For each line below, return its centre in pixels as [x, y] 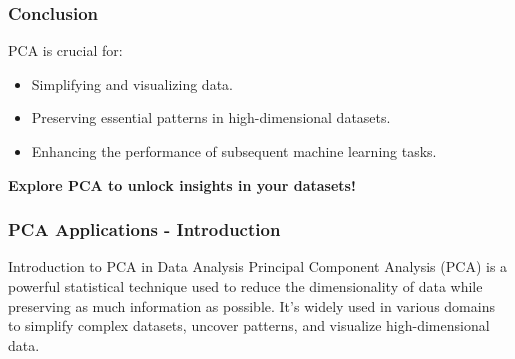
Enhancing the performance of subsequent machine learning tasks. [234, 151]
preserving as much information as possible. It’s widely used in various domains [251, 305]
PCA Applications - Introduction [144, 229]
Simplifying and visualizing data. [132, 83]
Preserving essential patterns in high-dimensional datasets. [211, 117]
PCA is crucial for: [65, 50]
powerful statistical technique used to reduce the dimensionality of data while [245, 286]
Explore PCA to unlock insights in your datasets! [182, 184]
